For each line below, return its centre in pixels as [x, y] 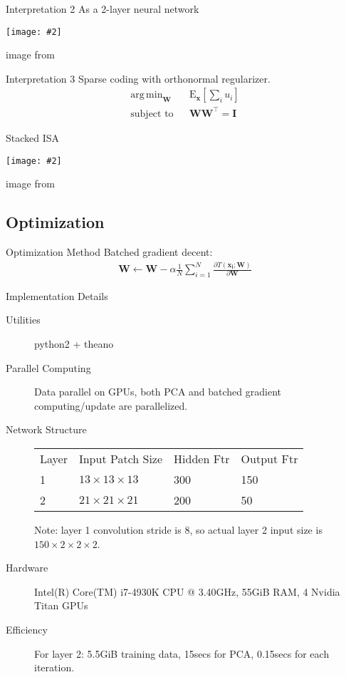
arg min [147, 95]
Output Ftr [269, 459]
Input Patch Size [121, 459]
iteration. [54, 667]
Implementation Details [57, 295]
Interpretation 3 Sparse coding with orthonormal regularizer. [138, 78]
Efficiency [27, 629]
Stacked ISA [33, 138]
